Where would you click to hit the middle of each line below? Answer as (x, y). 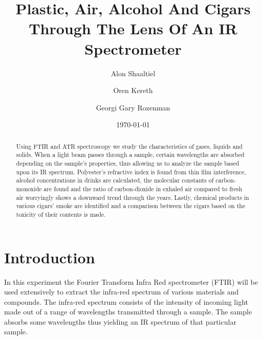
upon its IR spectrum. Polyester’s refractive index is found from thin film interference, (131, 172)
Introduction (50, 257)
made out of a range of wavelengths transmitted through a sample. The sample (128, 312)
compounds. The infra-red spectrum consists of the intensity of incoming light (126, 301)
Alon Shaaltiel (133, 73)
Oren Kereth (133, 90)
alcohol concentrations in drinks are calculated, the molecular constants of (115, 180)
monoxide (29, 188)
